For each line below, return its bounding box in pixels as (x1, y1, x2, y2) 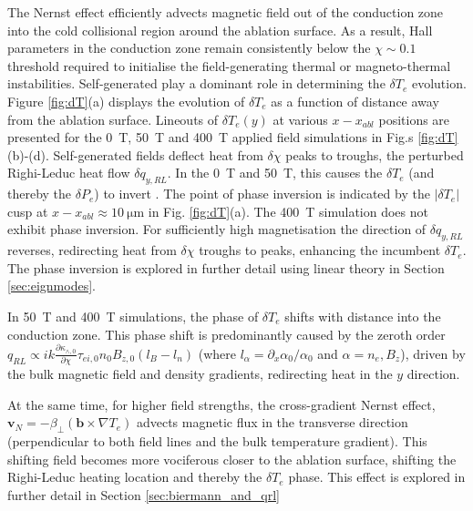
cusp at (7, 201, 48, 220)
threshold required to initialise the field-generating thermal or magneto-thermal (7, 56, 451, 75)
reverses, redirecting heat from (7, 240, 177, 260)
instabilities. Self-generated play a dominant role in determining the (7, 74, 386, 93)
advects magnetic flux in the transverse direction (136, 413, 408, 432)
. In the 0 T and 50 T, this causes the (167, 163, 383, 182)
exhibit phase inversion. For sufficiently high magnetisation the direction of (7, 220, 427, 239)
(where (198, 343, 236, 363)
